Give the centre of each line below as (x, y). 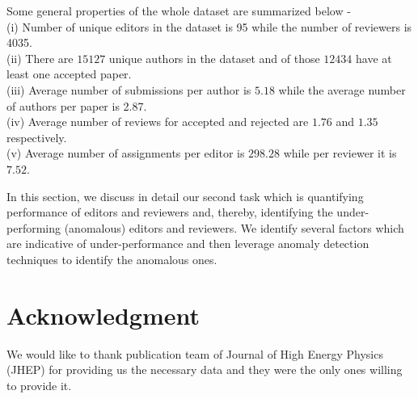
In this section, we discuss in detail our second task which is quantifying (185, 196)
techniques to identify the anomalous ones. (112, 259)
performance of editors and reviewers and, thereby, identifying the (170, 212)
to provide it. (39, 385)
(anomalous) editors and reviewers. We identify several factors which (234, 227)
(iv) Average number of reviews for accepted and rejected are (158, 122)
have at (374, 58)
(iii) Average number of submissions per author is (129, 89)
